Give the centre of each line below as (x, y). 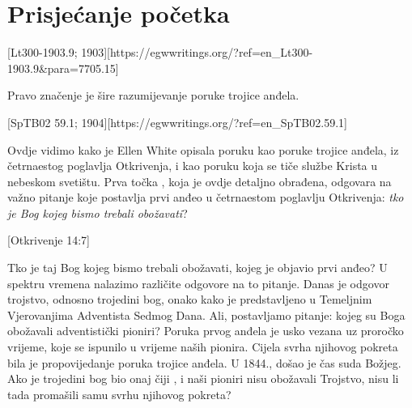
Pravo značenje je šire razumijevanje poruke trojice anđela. (153, 95)
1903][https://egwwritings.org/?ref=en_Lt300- (197, 52)
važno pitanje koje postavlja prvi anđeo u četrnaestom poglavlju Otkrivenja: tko (206, 197)
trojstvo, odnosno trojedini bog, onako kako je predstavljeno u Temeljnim (190, 299)
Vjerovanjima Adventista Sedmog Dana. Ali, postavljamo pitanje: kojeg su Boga (206, 314)
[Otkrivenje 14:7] (49, 240)
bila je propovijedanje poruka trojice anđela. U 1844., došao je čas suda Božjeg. (204, 362)
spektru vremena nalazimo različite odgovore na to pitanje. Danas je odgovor (198, 283)
